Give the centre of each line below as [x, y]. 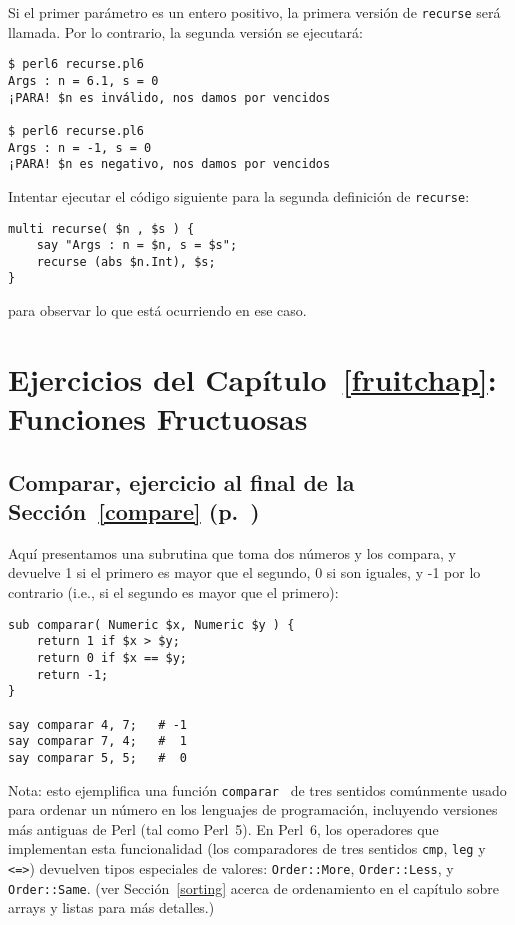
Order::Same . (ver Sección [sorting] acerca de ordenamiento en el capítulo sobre [253, 887]
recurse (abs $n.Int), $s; [126, 261]
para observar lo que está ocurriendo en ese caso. [157, 310]
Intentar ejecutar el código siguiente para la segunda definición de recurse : [239, 195]
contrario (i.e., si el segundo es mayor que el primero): [173, 592]
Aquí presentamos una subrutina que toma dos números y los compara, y [232, 552]
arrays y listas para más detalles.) [111, 907]
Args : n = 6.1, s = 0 [83, 80]
